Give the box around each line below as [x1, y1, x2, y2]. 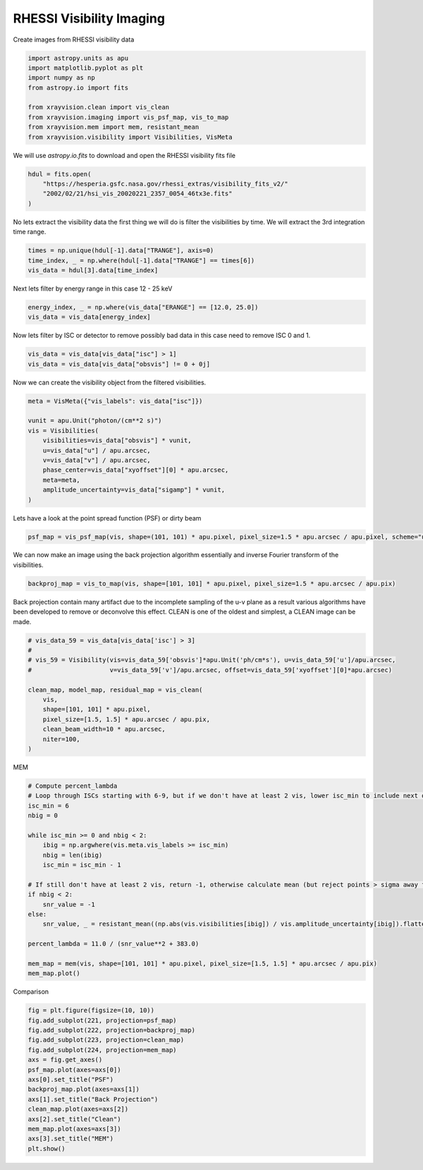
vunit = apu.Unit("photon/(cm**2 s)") [27, 417, 162, 425]
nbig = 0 [27, 812, 59, 819]
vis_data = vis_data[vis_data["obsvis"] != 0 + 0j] [27, 360, 211, 368]
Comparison [13, 987, 49, 996]
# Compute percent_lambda [27, 781, 118, 790]
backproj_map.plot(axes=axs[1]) [27, 1085, 140, 1093]
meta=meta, [42, 476, 80, 484]
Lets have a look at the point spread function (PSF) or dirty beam [13, 513, 202, 522]
